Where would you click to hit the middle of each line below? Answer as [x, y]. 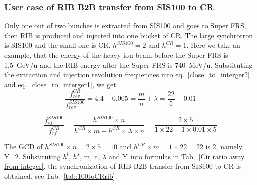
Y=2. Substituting [32, 156]
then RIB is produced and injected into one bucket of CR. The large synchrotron [128, 35]
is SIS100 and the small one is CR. [57, 45]
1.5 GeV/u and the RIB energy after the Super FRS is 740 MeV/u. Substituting [128, 64]
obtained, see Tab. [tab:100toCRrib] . [61, 176]
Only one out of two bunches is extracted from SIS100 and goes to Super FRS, [125, 25]
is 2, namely [224, 147]
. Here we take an [213, 45]
